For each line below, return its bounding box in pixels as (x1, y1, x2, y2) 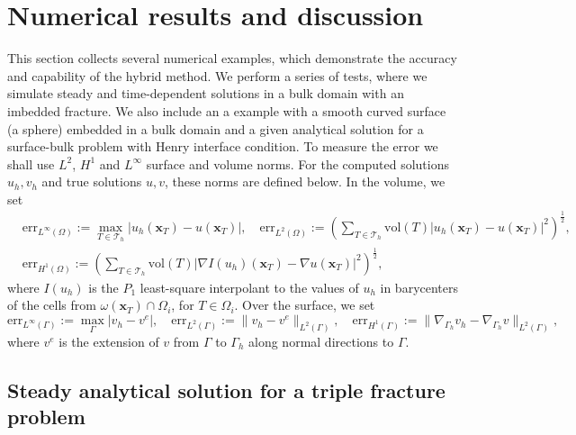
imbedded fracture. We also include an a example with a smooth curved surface (7, 101, 446, 120)
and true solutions (41, 172, 142, 191)
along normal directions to (248, 331, 394, 350)
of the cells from (7, 295, 96, 314)
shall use (7, 154, 55, 173)
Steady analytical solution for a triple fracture (7, 376, 445, 403)
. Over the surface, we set (234, 295, 375, 314)
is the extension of (58, 331, 159, 350)
